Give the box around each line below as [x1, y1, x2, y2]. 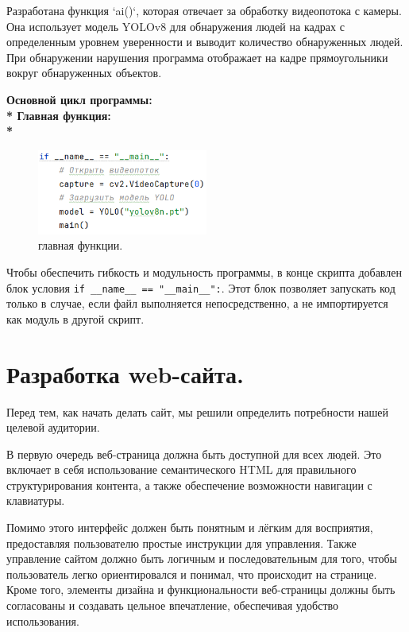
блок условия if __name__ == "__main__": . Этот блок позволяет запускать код [6, 279, 395, 296]
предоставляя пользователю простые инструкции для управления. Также [6, 534, 357, 551]
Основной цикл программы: [6, 91, 152, 107]
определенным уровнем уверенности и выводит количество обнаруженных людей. [6, 33, 403, 50]
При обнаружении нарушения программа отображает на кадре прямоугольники [6, 48, 388, 65]
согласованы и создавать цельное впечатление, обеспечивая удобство [6, 597, 339, 614]
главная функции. [38, 237, 123, 254]
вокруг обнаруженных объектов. [6, 64, 162, 81]
